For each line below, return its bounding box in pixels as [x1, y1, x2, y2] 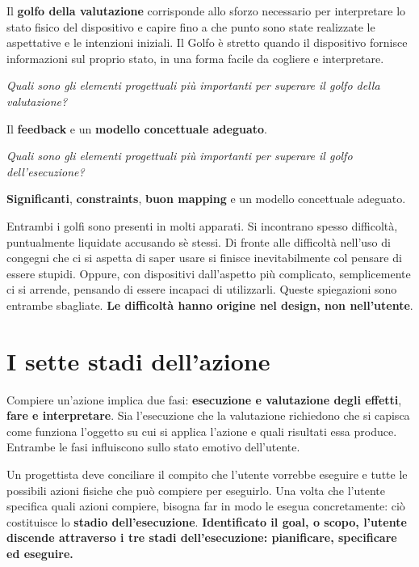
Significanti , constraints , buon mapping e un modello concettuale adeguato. [6, 190, 406, 207]
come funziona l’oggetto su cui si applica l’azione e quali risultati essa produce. [6, 422, 397, 439]
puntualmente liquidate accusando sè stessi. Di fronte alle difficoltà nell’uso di [6, 233, 391, 250]
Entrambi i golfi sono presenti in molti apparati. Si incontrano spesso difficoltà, [6, 217, 398, 234]
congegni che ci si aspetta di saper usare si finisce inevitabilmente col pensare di [6, 249, 402, 266]
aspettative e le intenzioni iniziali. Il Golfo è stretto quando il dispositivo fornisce [6, 34, 408, 51]
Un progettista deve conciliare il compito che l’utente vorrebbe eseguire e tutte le [6, 466, 408, 482]
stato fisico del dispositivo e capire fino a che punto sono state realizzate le [6, 18, 375, 35]
